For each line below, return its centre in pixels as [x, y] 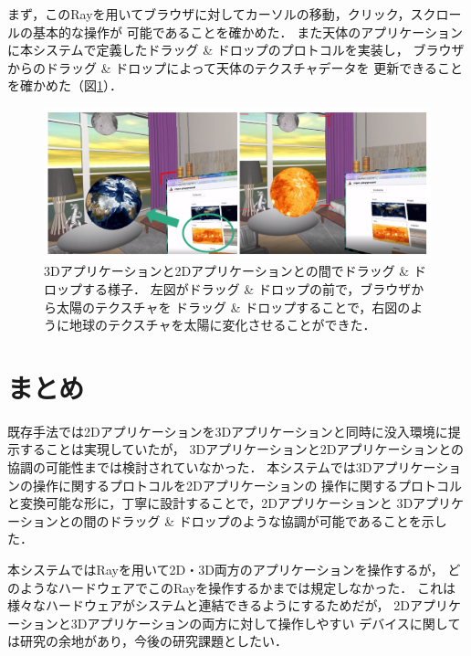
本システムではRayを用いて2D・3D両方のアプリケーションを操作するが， [225, 570]
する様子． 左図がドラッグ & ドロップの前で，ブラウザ [246, 288]
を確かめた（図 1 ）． [65, 85]
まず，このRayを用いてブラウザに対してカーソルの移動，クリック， [209, 14]
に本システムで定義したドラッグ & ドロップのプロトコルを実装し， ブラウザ [236, 50]
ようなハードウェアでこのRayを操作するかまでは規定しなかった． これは [237, 587]
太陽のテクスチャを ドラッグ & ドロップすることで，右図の [233, 307]
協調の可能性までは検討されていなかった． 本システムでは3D [190, 467]
